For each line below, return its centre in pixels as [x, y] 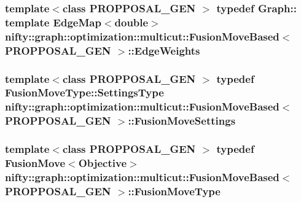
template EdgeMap [53, 22]
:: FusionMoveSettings [182, 121]
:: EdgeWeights [164, 50]
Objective [103, 163]
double [131, 22]
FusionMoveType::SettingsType [84, 92]
